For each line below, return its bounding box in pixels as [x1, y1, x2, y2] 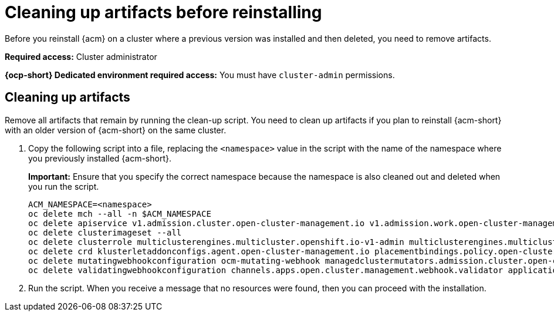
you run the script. [28, 181, 99, 191]
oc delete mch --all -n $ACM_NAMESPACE [28, 209, 211, 218]
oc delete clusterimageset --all [28, 227, 182, 237]
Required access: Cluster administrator [5, 51, 157, 62]
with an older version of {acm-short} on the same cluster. [5, 125, 227, 135]
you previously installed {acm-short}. [28, 153, 171, 163]
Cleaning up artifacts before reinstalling [5, 2, 322, 22]
